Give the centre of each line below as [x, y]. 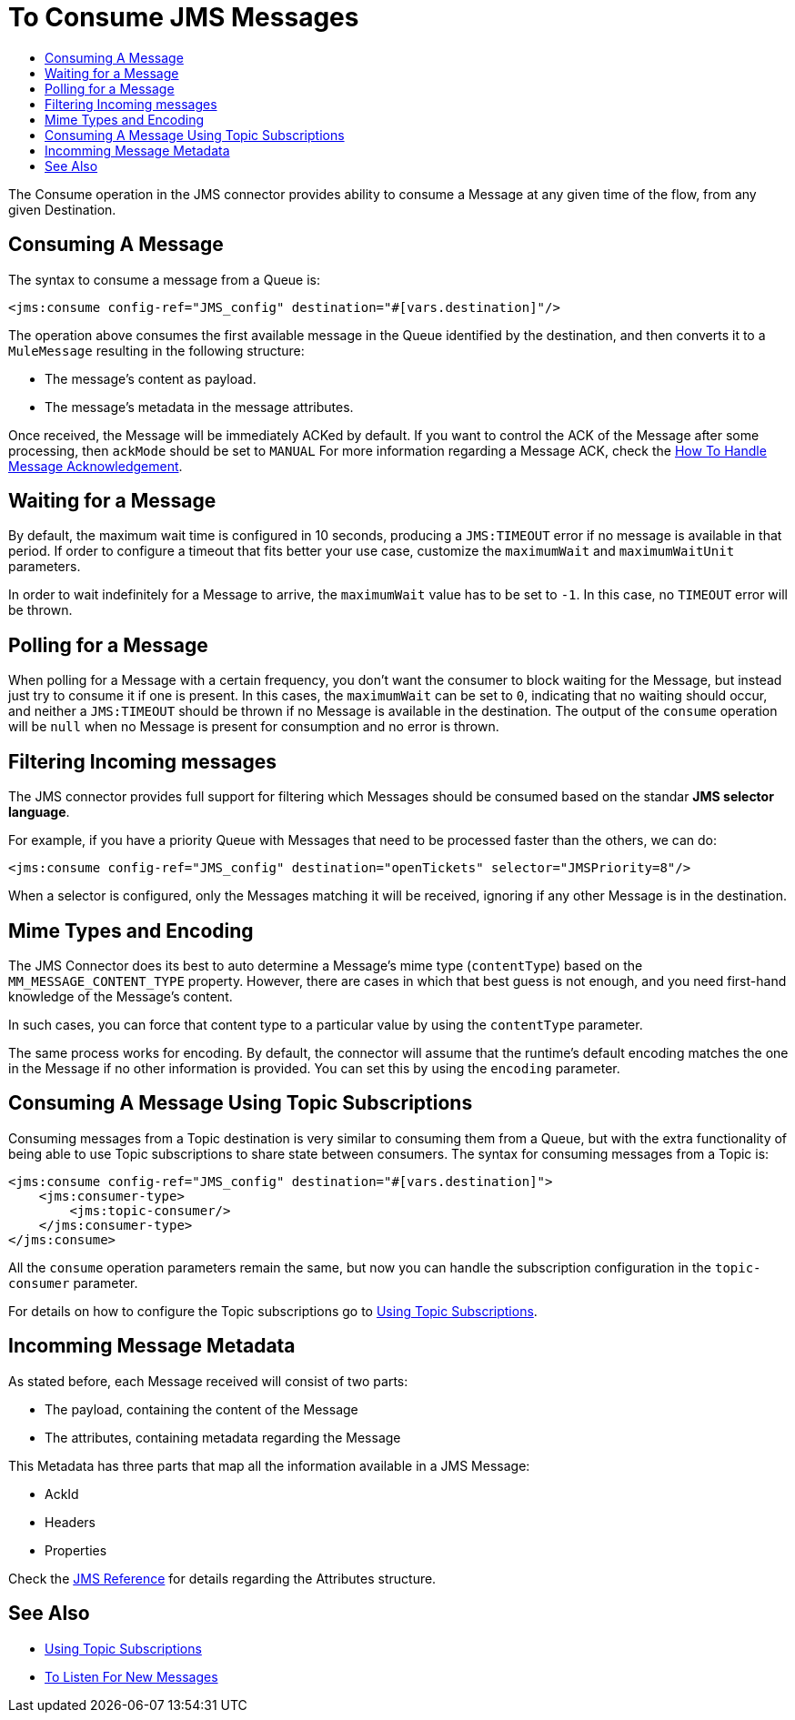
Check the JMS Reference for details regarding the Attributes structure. [222, 1578]
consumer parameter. [73, 1282]
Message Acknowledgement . [96, 466]
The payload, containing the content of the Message [201, 1409]
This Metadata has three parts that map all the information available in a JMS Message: [269, 1465]
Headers [70, 1522]
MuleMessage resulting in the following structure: [156, 350]
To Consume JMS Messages [184, 17]
